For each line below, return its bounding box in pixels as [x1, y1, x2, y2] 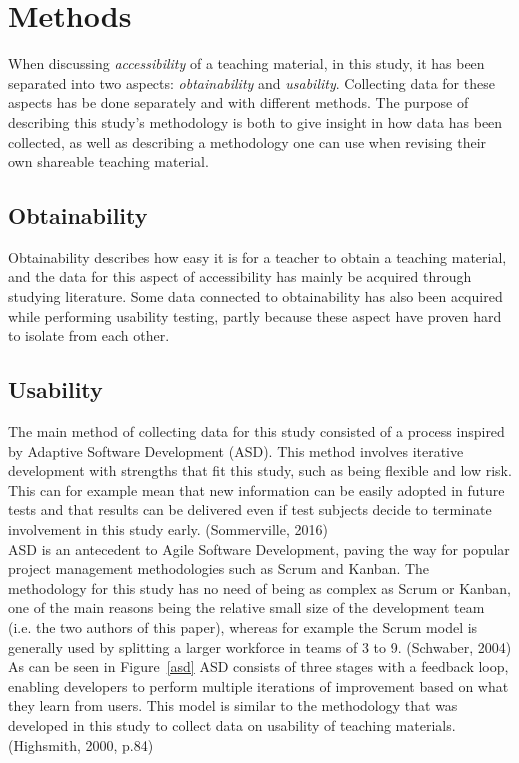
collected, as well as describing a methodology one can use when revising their [8, 131, 487, 152]
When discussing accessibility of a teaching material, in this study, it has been [8, 53, 485, 74]
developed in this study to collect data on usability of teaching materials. [8, 714, 456, 735]
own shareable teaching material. [8, 151, 209, 172]
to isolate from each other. [8, 325, 170, 346]
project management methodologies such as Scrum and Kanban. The [8, 558, 430, 579]
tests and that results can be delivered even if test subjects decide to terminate [8, 499, 492, 520]
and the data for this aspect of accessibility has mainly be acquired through [8, 266, 472, 287]
